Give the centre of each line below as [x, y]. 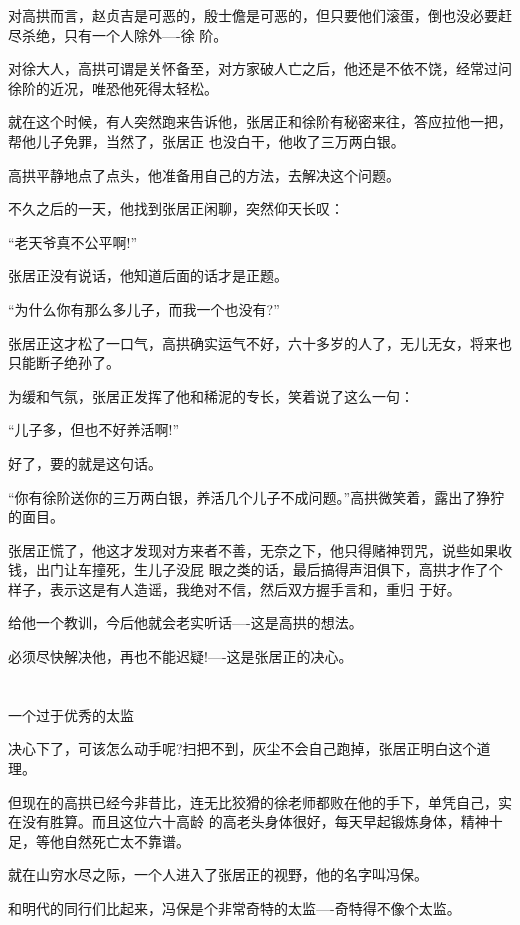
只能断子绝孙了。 [64, 362]
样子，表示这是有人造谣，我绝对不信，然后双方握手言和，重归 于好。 [234, 588]
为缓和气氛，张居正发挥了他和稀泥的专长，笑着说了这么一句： [211, 395]
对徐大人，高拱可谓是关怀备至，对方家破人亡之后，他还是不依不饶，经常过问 [260, 68]
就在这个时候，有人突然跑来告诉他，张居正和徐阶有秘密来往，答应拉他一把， [260, 121]
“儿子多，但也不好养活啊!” [94, 429]
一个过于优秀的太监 [71, 714]
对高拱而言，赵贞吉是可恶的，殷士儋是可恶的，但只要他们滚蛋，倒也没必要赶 [260, 15]
